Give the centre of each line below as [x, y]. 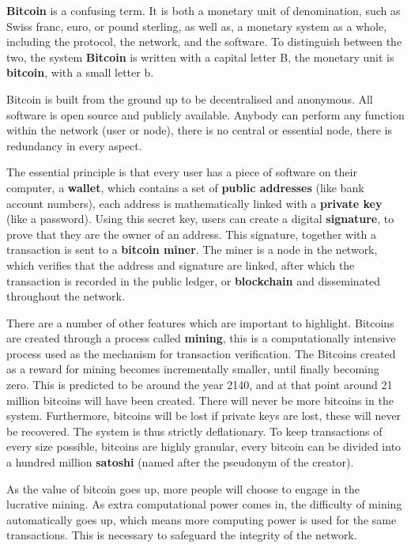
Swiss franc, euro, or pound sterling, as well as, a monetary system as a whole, [197, 26]
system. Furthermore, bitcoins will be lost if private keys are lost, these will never [204, 416]
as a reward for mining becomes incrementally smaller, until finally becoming [193, 369]
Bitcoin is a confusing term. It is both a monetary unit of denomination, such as [204, 10]
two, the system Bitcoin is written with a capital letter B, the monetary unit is [200, 57]
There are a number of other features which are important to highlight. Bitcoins [200, 322]
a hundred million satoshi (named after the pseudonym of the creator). [180, 462]
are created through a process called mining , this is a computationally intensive [201, 338]
